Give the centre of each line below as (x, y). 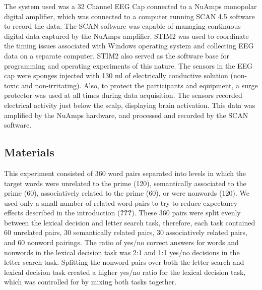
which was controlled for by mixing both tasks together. (90, 282)
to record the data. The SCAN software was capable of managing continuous (122, 26)
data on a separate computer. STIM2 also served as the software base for (117, 55)
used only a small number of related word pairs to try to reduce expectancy (121, 202)
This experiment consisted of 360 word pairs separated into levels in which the (125, 173)
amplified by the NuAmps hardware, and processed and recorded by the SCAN (126, 115)
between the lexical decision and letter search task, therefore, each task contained (130, 222)
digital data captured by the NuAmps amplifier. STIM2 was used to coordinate (126, 36)
